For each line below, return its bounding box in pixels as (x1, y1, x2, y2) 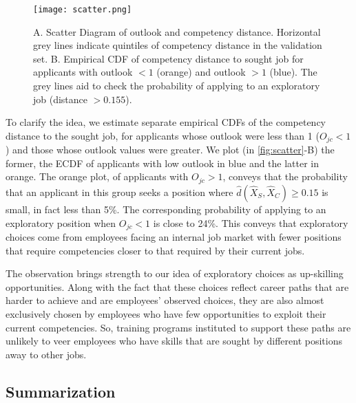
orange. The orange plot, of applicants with (6, 169, 189, 184)
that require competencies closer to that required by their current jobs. (6, 243, 305, 257)
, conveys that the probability (222, 169, 348, 184)
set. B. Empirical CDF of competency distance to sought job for (33, 51, 304, 65)
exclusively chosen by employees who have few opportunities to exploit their (6, 306, 326, 320)
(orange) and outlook (156, 65, 246, 79)
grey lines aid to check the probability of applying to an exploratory (33, 78, 320, 93)
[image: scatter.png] (33, 5, 132, 14)
